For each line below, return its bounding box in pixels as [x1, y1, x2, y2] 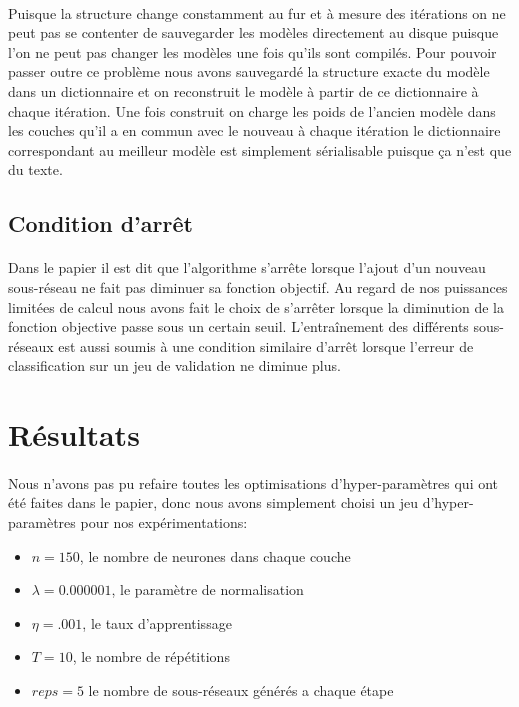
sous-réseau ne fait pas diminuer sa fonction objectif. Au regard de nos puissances [8, 276, 508, 297]
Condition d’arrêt [8, 208, 193, 239]
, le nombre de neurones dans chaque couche [79, 545, 351, 566]
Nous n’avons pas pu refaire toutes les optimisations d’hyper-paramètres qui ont [8, 472, 499, 493]
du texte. [8, 159, 63, 180]
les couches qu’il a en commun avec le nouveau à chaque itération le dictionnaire [8, 120, 501, 141]
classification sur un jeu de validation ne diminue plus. [8, 355, 341, 376]
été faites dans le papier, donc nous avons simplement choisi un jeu [8, 492, 418, 513]
